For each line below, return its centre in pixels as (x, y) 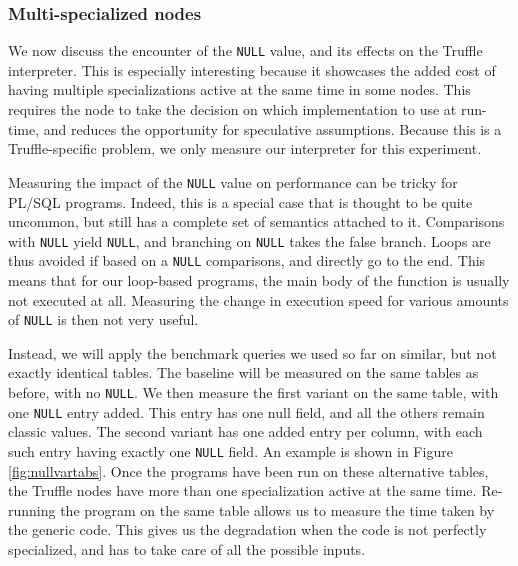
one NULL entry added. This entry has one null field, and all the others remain (246, 411)
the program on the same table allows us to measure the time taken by (277, 509)
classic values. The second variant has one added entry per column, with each (245, 431)
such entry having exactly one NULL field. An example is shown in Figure (230, 450)
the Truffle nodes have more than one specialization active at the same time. (242, 490)
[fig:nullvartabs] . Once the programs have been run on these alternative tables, (248, 470)
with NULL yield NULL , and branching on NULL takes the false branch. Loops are (249, 240)
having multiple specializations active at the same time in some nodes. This (239, 89)
